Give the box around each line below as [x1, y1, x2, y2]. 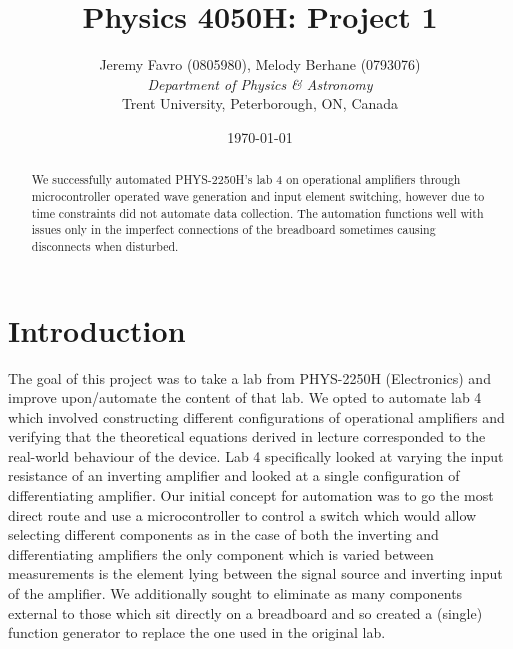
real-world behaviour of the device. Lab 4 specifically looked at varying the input [8, 445, 504, 466]
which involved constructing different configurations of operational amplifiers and [8, 406, 505, 427]
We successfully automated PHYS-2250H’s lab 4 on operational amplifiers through [31, 171, 461, 188]
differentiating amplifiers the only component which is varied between [8, 543, 434, 564]
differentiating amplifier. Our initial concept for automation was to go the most [8, 485, 494, 506]
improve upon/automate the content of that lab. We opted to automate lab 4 [8, 387, 482, 408]
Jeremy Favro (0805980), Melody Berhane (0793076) [99, 54, 421, 75]
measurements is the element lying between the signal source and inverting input [8, 563, 503, 584]
